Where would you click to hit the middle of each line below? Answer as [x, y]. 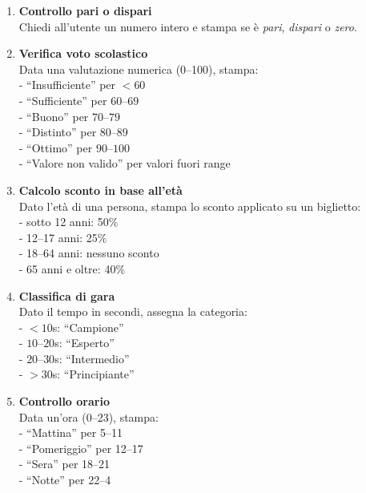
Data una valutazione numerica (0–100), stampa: [139, 69]
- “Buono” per [54, 116]
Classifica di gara [67, 295]
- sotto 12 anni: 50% [68, 222]
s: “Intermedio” [92, 358]
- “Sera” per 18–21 [64, 464]
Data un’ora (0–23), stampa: [88, 416]
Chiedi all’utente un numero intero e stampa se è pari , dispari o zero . [188, 26]
